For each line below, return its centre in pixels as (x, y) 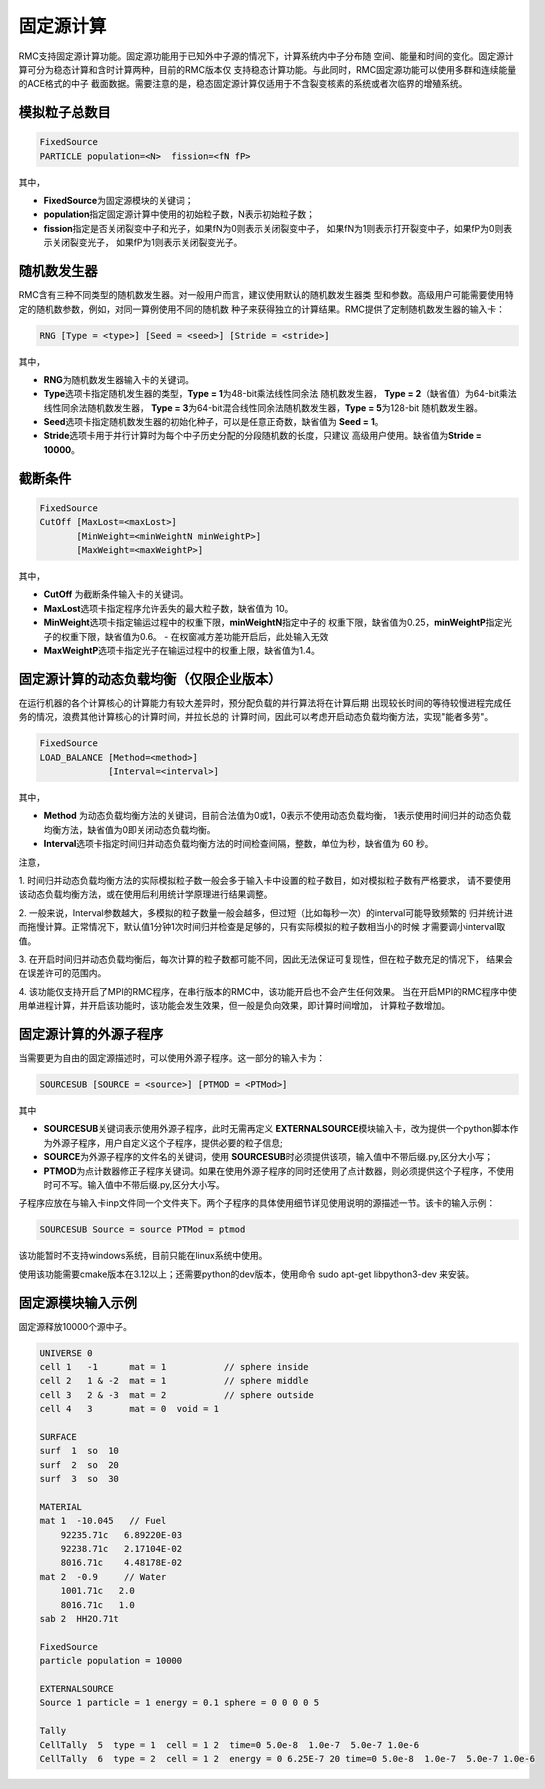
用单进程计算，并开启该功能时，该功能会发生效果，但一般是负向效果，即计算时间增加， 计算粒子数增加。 (234, 1006)
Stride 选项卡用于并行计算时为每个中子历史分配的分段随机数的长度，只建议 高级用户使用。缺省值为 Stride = (262, 436)
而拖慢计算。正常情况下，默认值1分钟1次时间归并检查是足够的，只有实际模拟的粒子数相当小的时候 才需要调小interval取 (262, 927)
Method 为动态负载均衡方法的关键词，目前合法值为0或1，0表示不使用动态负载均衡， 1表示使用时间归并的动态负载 (277, 816)
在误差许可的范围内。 (62, 973)
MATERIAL (61, 1506)
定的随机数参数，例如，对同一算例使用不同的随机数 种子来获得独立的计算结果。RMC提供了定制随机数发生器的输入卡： (261, 309)
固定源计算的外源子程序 (91, 1033)
